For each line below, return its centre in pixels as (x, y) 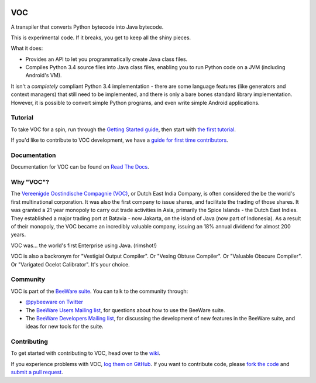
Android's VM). (44, 76)
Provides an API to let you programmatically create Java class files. (107, 59)
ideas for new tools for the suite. (64, 326)
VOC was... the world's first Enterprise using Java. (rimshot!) (84, 245)
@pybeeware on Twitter (54, 302)
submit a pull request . (37, 372)
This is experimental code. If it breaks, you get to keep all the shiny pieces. (101, 37)
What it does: (27, 48)
